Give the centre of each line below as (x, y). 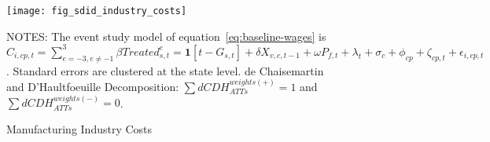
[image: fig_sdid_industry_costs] (97, 11)
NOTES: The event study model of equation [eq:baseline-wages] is (166, 36)
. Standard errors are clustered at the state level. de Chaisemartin (165, 70)
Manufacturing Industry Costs (79, 129)
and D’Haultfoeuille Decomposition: (93, 87)
